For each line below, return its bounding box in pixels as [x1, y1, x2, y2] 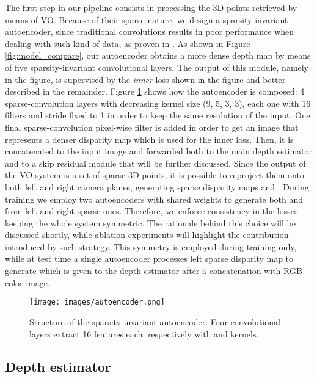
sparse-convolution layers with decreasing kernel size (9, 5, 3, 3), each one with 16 [5, 96, 311, 109]
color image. [5, 276, 50, 289]
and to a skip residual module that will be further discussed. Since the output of [5, 156, 306, 169]
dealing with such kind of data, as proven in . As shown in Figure [5, 37, 250, 49]
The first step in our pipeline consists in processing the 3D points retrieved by [5, 1, 297, 13]
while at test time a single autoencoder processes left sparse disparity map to [5, 252, 294, 265]
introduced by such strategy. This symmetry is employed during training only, [5, 240, 297, 253]
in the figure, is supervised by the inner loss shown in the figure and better [5, 73, 286, 85]
